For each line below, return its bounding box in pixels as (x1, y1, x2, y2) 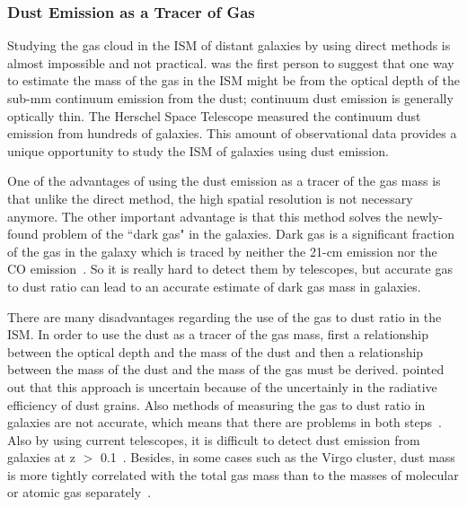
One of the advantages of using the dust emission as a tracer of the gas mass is (7, 171, 441, 190)
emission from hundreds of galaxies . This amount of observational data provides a (7, 124, 457, 143)
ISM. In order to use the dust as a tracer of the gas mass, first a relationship (7, 325, 429, 344)
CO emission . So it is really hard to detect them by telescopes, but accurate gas (7, 259, 453, 278)
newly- (406, 206, 443, 225)
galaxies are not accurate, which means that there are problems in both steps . (7, 413, 442, 432)
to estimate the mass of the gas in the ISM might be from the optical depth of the (7, 71, 460, 90)
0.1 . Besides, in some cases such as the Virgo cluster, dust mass (100, 448, 455, 467)
